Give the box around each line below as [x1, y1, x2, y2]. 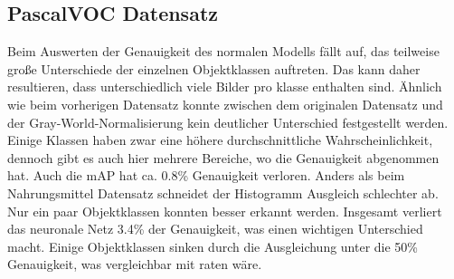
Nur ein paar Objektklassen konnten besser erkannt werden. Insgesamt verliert [7, 201, 442, 220]
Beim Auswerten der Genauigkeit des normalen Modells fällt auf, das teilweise [7, 42, 440, 61]
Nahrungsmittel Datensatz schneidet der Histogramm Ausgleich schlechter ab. [7, 183, 439, 202]
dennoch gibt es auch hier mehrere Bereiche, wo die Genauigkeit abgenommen [7, 148, 440, 167]
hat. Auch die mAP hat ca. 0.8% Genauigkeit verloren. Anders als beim [7, 166, 405, 185]
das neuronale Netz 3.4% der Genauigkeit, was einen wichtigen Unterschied [7, 219, 423, 238]
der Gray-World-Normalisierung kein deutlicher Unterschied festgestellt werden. [7, 112, 449, 131]
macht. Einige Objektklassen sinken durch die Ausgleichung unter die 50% [7, 236, 419, 255]
